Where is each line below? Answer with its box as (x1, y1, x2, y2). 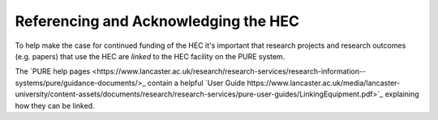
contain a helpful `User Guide (147, 78, 246, 88)
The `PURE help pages (15, 66, 91, 76)
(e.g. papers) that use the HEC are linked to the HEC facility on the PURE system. (15, 51, 286, 61)
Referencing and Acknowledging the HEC (15, 12, 300, 30)
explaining (384, 89, 419, 99)
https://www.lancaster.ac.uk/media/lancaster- (247, 78, 401, 88)
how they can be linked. (15, 101, 95, 110)
